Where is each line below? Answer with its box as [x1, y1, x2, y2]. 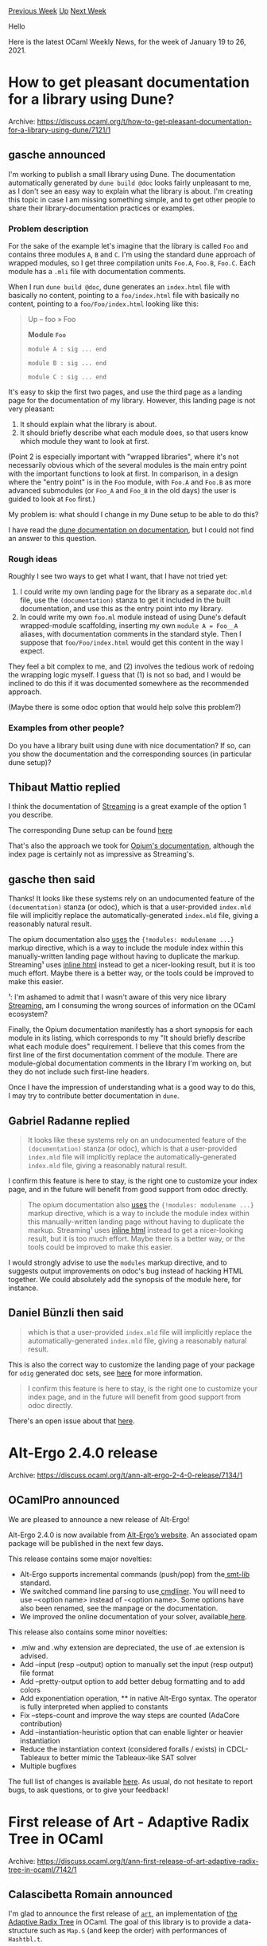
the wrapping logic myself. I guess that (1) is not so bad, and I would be [8, 670, 241, 680]
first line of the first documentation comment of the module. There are [8, 1050, 238, 1060]
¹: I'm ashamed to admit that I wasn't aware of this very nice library [8, 992, 226, 1002]
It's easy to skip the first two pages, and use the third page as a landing [8, 387, 242, 397]
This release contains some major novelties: [8, 1554, 153, 1563]
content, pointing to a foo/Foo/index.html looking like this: [8, 299, 199, 308]
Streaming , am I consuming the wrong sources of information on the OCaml [8, 1001, 256, 1010]
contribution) [19, 1719, 63, 1728]
